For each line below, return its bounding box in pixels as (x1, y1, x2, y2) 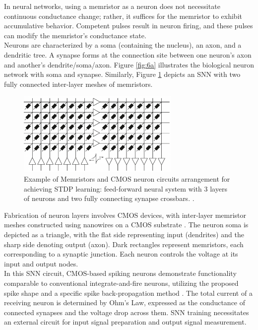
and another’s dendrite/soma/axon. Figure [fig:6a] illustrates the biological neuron (4, 59, 255, 69)
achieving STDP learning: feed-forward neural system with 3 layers (24, 183, 227, 194)
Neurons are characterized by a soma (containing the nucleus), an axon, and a (4, 40, 242, 50)
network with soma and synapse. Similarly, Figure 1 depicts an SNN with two (4, 69, 241, 79)
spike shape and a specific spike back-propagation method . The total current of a (4, 287, 253, 298)
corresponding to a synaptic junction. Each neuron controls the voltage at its (4, 249, 238, 259)
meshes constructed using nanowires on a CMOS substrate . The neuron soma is (4, 219, 249, 230)
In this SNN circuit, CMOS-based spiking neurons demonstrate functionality (4, 268, 237, 278)
